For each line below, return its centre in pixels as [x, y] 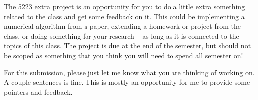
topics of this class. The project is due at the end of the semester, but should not [128, 46]
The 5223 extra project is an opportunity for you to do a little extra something [125, 6]
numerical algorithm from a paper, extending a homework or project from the [122, 26]
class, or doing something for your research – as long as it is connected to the [122, 36]
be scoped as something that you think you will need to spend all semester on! [124, 55]
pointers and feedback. [38, 91]
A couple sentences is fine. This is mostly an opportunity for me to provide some [127, 82]
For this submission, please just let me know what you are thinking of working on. [129, 72]
